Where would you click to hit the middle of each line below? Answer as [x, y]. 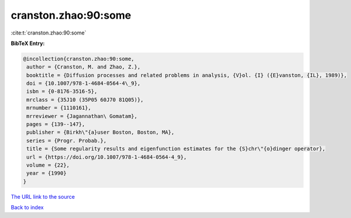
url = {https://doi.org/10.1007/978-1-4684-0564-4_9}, [107, 157]
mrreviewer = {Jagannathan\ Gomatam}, [82, 116]
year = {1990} [47, 173]
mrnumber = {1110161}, [59, 108]
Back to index [27, 207]
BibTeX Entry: [28, 43]
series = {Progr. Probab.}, [67, 141]
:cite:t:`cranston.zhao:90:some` [49, 33]
